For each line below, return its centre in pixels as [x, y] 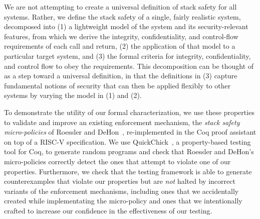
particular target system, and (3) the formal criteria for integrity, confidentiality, [127, 56]
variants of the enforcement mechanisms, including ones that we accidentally [121, 191]
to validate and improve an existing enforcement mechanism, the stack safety [122, 122]
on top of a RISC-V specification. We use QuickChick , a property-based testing [127, 141]
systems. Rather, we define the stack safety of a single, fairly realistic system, [122, 16]
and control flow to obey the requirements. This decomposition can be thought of [129, 66]
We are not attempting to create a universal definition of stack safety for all [120, 7]
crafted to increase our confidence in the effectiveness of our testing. [108, 210]
